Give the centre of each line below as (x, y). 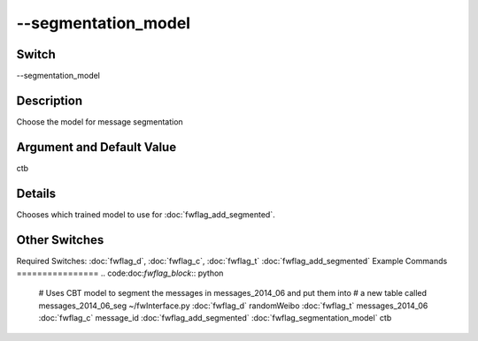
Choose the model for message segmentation (100, 121)
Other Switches (60, 240)
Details (36, 193)
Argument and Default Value (96, 147)
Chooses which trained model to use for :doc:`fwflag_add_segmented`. (146, 214)
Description (50, 100)
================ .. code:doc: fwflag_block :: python (120, 273)
